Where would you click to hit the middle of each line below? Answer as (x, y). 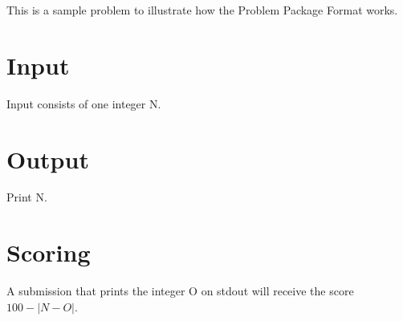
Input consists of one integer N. (84, 103)
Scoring (49, 252)
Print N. (27, 197)
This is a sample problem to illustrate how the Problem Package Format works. (202, 10)
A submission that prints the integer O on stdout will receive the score (180, 291)
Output (48, 158)
